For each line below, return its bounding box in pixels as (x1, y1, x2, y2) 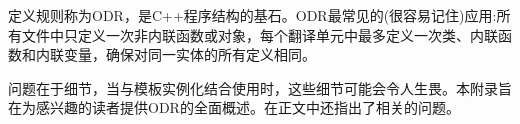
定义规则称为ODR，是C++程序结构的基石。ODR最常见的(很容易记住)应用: (8, 5, 497, 25)
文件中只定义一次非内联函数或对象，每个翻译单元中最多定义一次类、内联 (21, 24, 498, 45)
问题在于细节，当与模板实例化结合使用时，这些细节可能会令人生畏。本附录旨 (8, 77, 512, 98)
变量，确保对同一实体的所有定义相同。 (63, 44, 316, 65)
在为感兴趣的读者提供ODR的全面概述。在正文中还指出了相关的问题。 (8, 97, 460, 118)
